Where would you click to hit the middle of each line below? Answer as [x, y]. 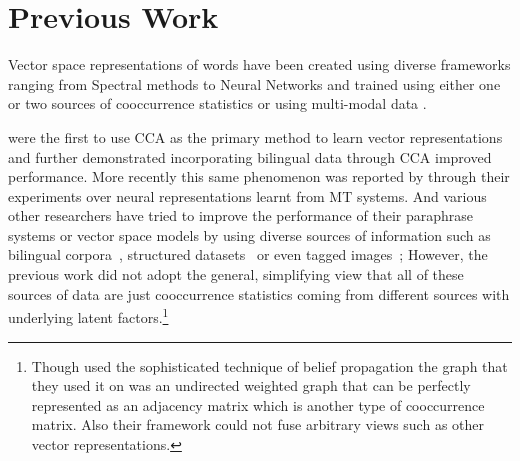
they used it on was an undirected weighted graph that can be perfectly [251, 385]
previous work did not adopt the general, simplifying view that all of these [236, 274]
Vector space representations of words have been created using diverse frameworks [259, 64]
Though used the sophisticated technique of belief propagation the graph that [269, 365]
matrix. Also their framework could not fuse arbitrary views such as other [257, 424]
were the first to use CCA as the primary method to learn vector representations [255, 136]
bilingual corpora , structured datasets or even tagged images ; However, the [248, 254]
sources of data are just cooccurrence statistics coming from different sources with [259, 293]
